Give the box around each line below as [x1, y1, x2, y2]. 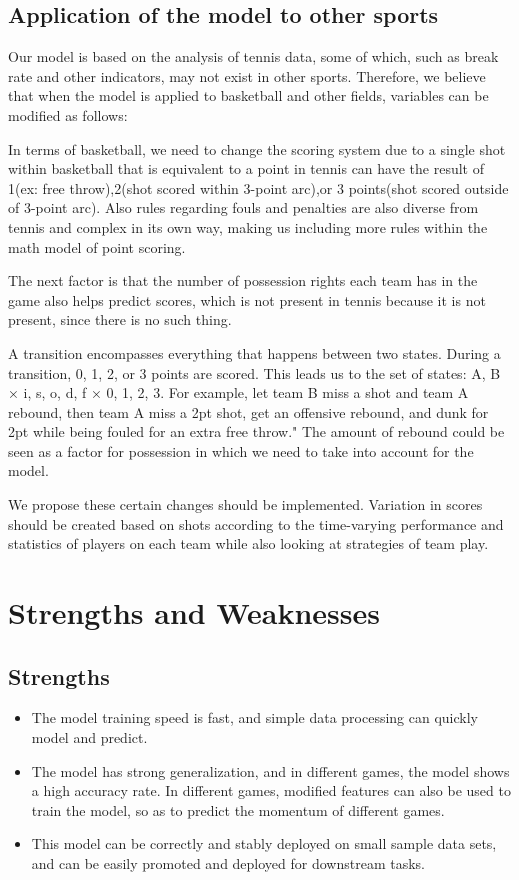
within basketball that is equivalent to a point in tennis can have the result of [8, 158, 484, 179]
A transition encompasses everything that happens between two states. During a [8, 342, 501, 363]
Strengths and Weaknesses [8, 592, 380, 633]
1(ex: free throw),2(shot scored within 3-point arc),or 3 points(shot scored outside [8, 177, 509, 198]
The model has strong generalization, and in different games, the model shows [31, 760, 510, 781]
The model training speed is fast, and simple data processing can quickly [31, 707, 479, 728]
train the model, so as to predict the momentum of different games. [31, 799, 445, 820]
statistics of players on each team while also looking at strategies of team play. [8, 533, 489, 554]
